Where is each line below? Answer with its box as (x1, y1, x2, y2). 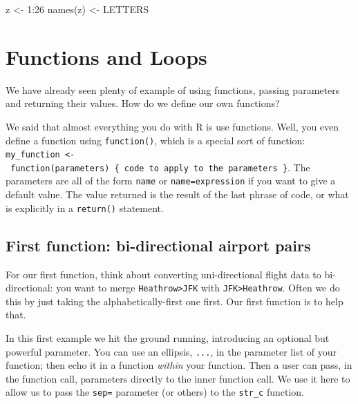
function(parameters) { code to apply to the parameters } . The (10, 160, 310, 174)
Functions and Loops (6, 42, 207, 70)
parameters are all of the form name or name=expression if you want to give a (6, 173, 336, 188)
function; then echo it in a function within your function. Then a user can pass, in (6, 358, 352, 372)
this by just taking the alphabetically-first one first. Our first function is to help (6, 294, 343, 308)
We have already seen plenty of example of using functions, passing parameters (6, 82, 340, 97)
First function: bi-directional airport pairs (6, 234, 311, 256)
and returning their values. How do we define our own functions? (6, 96, 280, 110)
